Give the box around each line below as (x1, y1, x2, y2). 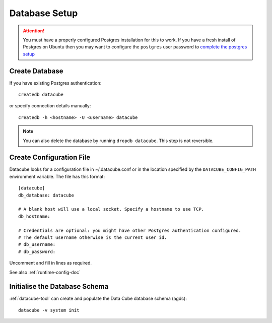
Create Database (9, 67, 63, 75)
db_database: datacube (18, 192, 75, 198)
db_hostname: (18, 213, 50, 219)
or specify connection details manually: (9, 103, 91, 109)
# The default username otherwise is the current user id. (18, 235, 167, 240)
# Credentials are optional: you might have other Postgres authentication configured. (18, 227, 242, 233)
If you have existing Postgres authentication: (9, 80, 102, 86)
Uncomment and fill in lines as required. (9, 260, 92, 266)
